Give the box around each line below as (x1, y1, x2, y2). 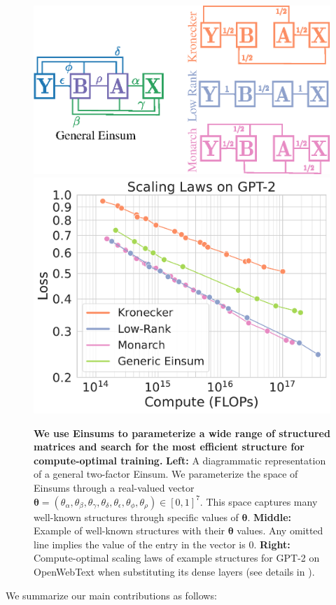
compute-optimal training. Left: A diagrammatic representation (34, 453, 326, 467)
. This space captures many (199, 494, 318, 508)
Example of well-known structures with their (34, 523, 225, 538)
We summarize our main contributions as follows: (6, 588, 217, 602)
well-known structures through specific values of (34, 509, 239, 524)
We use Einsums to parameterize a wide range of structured (34, 425, 330, 440)
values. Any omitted (237, 523, 323, 538)
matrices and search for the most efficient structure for (34, 439, 304, 454)
